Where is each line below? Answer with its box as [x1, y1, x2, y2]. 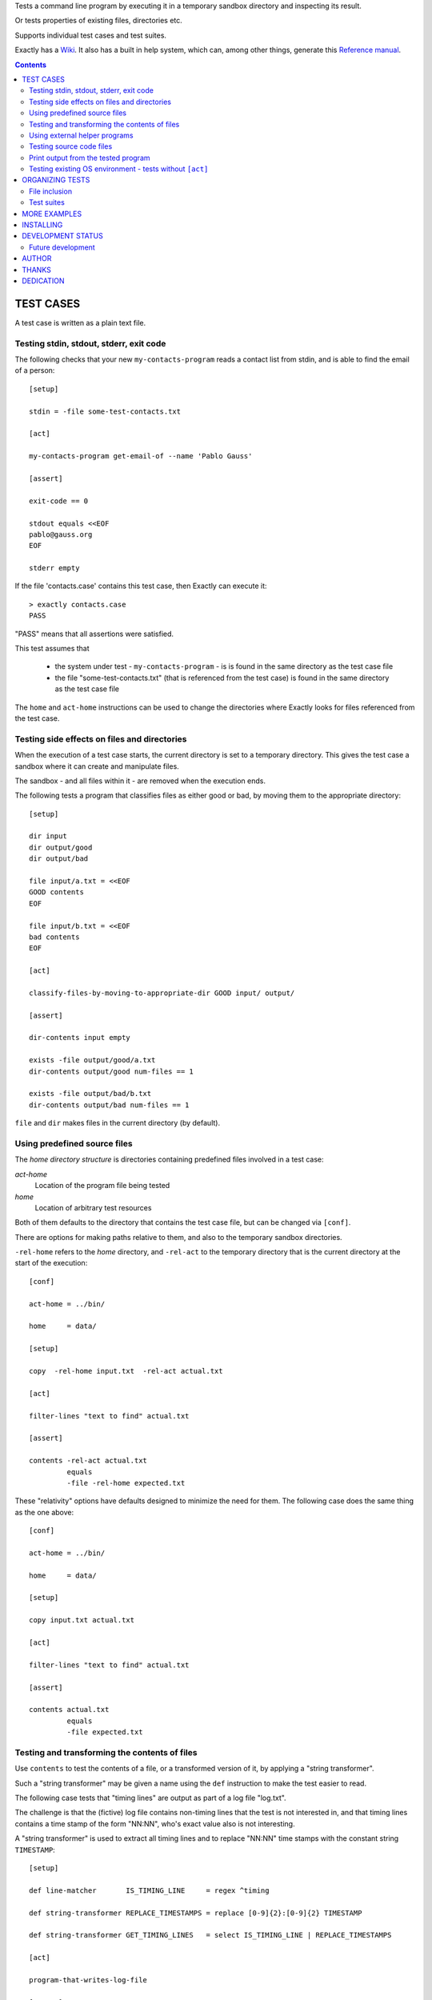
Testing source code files [29, 142, 113, 151]
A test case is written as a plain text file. [14, 318, 146, 327]
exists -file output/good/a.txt [29, 1056, 156, 1065]
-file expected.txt [66, 1728, 143, 1737]
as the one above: [14, 1507, 74, 1517]
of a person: [14, 366, 55, 375]
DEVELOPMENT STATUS [22, 231, 104, 241]
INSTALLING [22, 220, 63, 230]
